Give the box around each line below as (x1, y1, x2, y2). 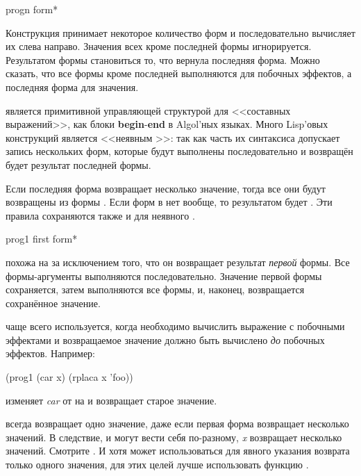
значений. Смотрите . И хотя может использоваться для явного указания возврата (6, 443, 350, 458)
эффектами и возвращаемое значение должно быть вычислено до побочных (6, 332, 325, 347)
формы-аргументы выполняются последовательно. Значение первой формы (6, 268, 322, 283)
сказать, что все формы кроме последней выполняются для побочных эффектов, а (6, 66, 352, 81)
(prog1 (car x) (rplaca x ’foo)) (6, 370, 133, 384)
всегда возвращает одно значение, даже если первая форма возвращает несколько (6, 416, 349, 431)
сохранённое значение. (6, 295, 101, 310)
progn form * (6, 2, 58, 16)
